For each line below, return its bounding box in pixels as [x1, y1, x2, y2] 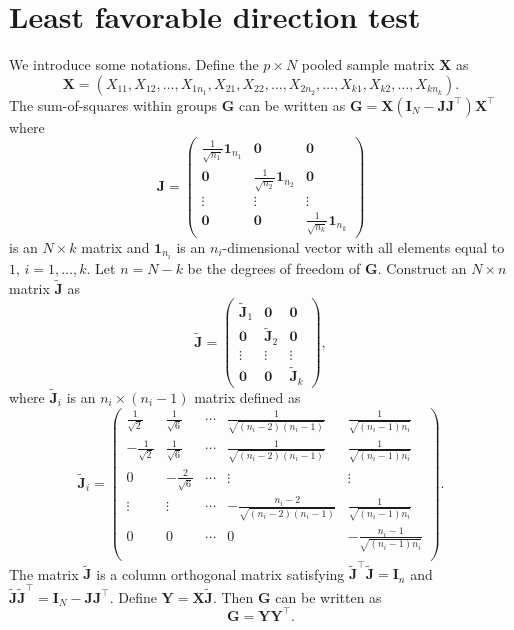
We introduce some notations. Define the [9, 54, 259, 75]
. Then [212, 586, 254, 607]
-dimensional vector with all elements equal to [222, 236, 505, 257]
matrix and [81, 236, 150, 257]
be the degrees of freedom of [187, 258, 361, 278]
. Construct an [377, 258, 467, 278]
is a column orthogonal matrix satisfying [96, 563, 345, 584]
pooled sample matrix [301, 54, 435, 75]
